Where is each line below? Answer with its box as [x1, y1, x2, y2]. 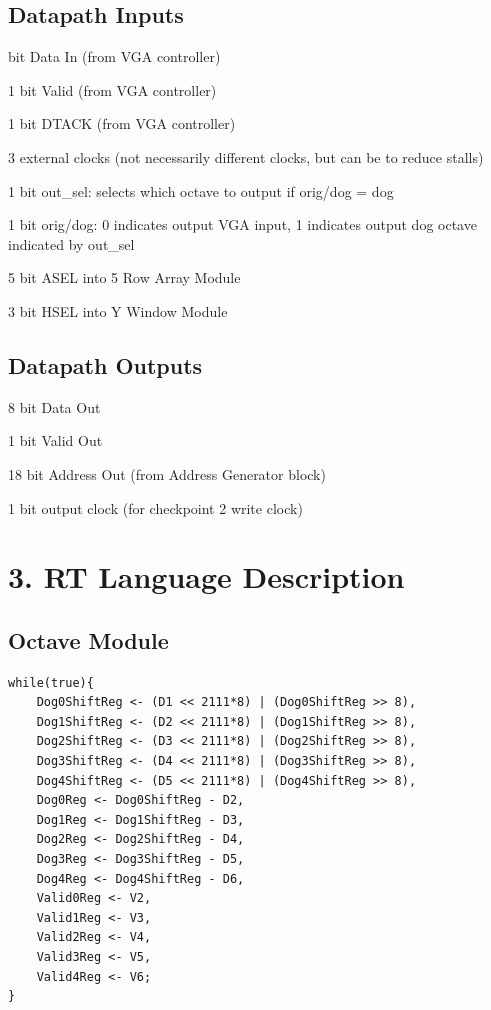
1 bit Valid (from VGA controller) [8, 79, 217, 100]
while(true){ [8, 675, 94, 690]
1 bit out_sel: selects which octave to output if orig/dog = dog [8, 180, 394, 201]
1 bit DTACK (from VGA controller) [8, 113, 236, 134]
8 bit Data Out [8, 396, 101, 417]
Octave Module [8, 624, 169, 655]
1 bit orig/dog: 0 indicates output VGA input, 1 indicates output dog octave [8, 214, 477, 235]
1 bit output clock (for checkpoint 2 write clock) [8, 497, 303, 518]
